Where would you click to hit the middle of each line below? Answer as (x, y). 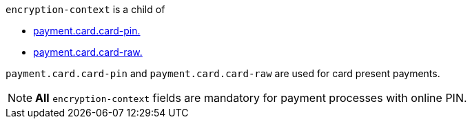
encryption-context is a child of (85, 9)
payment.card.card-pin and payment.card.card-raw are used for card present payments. (223, 73)
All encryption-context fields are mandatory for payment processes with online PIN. (251, 98)
